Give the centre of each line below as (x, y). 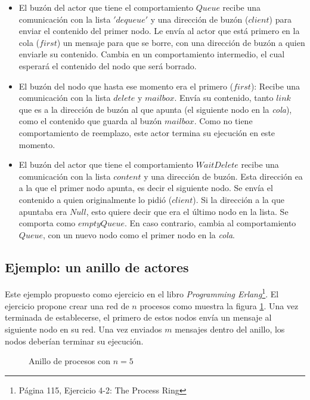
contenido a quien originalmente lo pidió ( (95, 199)
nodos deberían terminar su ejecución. (74, 341)
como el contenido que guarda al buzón (90, 121)
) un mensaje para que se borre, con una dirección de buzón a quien (181, 42)
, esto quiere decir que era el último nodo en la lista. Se (187, 211)
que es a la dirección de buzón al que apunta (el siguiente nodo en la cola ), (155, 109)
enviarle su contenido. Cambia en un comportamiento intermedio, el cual (152, 54)
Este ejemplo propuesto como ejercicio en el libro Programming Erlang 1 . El (142, 293)
